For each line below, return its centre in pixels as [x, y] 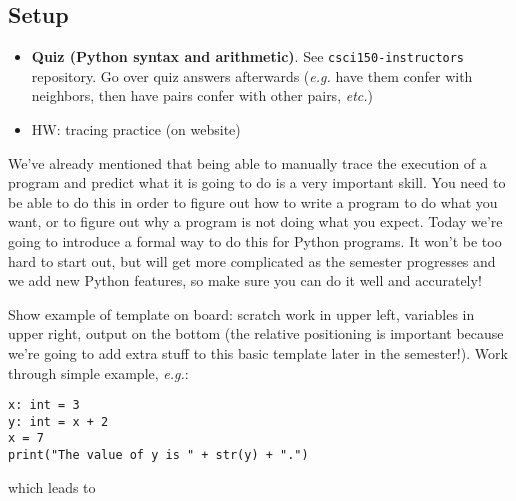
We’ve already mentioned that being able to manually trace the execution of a [247, 162]
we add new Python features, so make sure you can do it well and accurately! [245, 280]
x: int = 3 [44, 405]
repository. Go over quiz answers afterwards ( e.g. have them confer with [252, 75]
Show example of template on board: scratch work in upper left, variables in [241, 313]
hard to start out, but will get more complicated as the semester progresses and [252, 260]
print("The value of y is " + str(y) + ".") [158, 455]
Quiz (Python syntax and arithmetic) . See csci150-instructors [248, 56]
